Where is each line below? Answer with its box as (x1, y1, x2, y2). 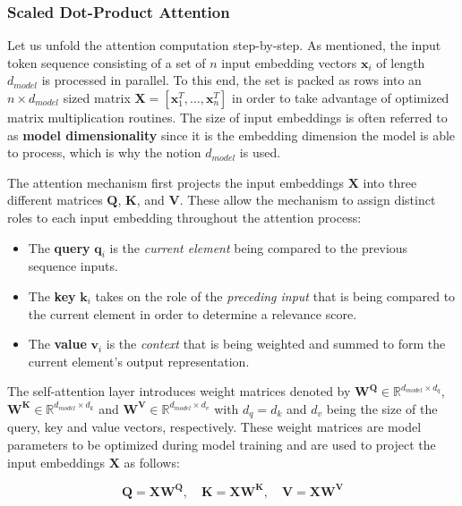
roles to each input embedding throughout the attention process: (7, 207, 362, 226)
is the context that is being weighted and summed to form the (106, 334, 446, 353)
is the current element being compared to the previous (109, 238, 408, 257)
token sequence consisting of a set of (7, 53, 206, 72)
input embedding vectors (221, 53, 357, 72)
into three (363, 173, 417, 191)
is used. (239, 143, 281, 162)
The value (28, 334, 87, 353)
